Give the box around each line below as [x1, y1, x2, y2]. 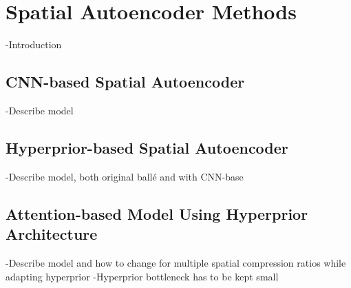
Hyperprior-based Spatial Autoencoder [6, 136, 288, 158]
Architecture [6, 223, 98, 245]
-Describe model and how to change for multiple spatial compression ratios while [6, 255, 346, 269]
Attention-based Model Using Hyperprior [6, 203, 308, 224]
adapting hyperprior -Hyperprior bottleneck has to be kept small [6, 269, 279, 283]
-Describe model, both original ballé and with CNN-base [6, 169, 244, 183]
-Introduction [6, 37, 62, 52]
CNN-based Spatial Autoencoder [6, 71, 245, 92]
